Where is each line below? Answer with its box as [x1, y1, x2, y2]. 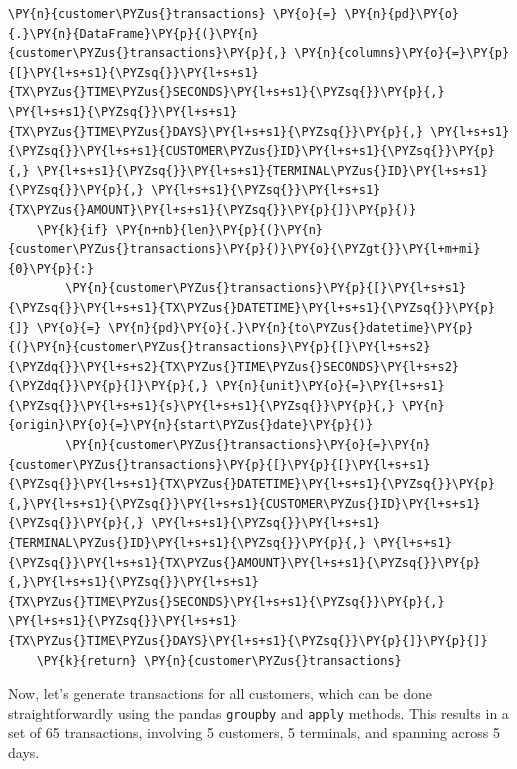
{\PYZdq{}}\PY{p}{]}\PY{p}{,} [8, 379, 209, 394]
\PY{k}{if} [36, 222, 109, 237]
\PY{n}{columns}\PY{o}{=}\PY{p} [294, 46, 510, 61]
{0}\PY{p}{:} [8, 261, 94, 276]
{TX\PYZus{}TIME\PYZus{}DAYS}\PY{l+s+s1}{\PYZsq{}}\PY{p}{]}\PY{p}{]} [8, 634, 488, 648]
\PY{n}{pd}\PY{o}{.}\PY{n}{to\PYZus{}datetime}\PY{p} [108, 320, 474, 335]
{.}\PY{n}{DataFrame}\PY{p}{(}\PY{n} [8, 26, 259, 41]
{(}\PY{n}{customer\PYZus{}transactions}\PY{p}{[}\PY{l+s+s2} [8, 340, 431, 355]
